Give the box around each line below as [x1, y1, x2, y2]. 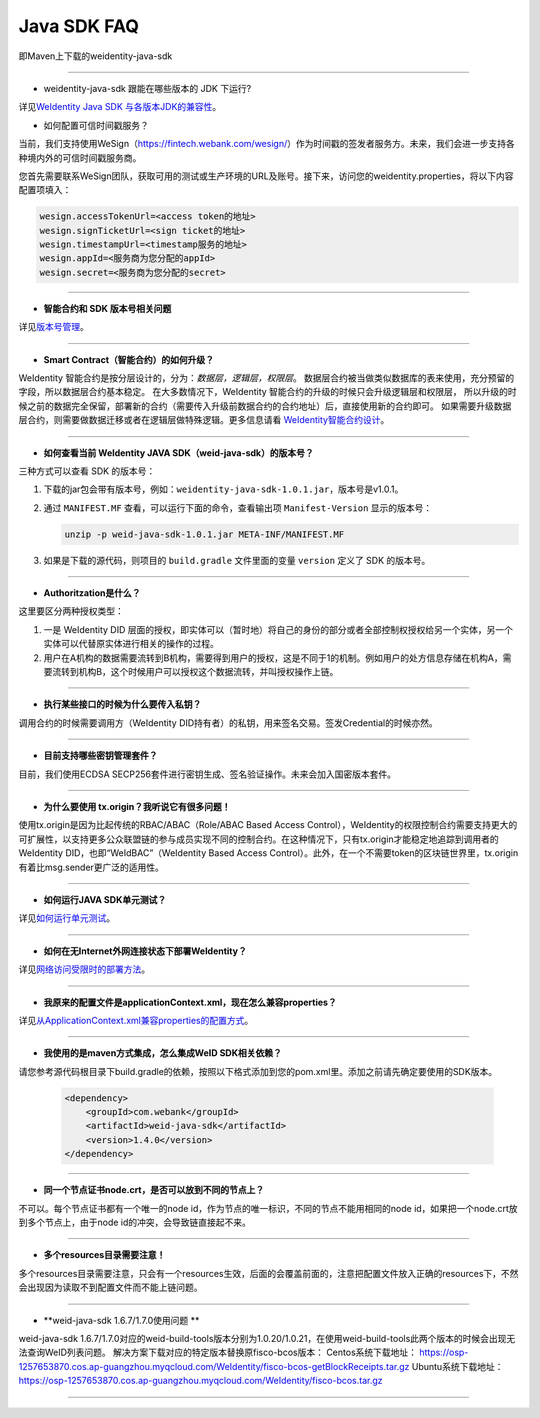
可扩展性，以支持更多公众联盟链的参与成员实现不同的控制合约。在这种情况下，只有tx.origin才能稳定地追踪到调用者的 [18, 833, 499, 845]
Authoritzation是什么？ [43, 587, 141, 599]
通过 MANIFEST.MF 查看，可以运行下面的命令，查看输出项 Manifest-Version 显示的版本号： [43, 501, 433, 514]
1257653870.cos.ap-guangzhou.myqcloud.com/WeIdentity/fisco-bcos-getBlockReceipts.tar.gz [18, 1360, 410, 1372]
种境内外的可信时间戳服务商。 [18, 151, 142, 164]
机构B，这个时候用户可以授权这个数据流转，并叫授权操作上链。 [78, 666, 339, 678]
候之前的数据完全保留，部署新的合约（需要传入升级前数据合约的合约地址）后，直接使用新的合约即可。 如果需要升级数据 [18, 400, 512, 412]
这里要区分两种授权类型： [18, 605, 124, 617]
